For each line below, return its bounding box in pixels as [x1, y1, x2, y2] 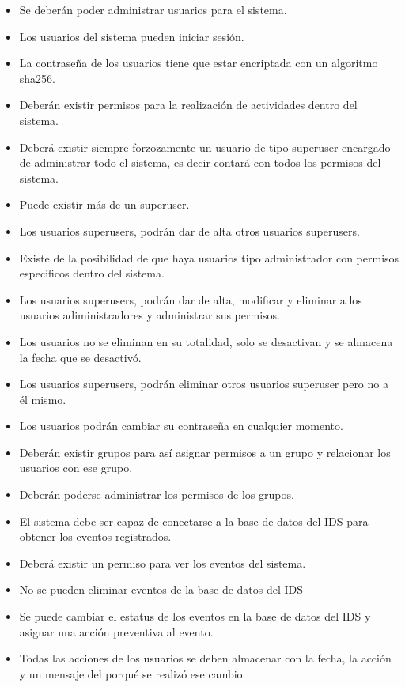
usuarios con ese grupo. [19, 459, 133, 476]
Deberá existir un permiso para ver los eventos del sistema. [19, 554, 306, 571]
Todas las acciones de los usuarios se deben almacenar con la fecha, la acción [19, 650, 392, 666]
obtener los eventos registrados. [19, 528, 172, 545]
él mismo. [19, 391, 66, 407]
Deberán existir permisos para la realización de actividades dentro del [19, 96, 358, 113]
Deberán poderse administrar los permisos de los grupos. [19, 486, 294, 503]
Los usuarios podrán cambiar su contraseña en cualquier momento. [19, 417, 343, 434]
